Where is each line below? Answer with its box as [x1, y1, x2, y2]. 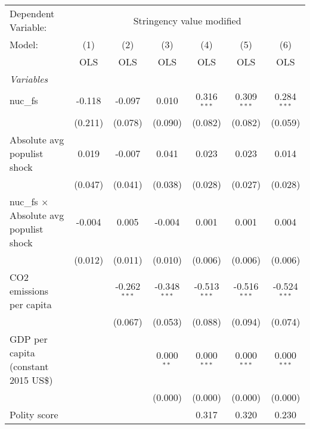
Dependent [10, 7, 55, 20]
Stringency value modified [133, 13, 241, 27]
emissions [10, 283, 49, 298]
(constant [10, 359, 49, 373]
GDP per [10, 331, 48, 346]
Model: [10, 37, 39, 51]
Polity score [10, 407, 58, 421]
